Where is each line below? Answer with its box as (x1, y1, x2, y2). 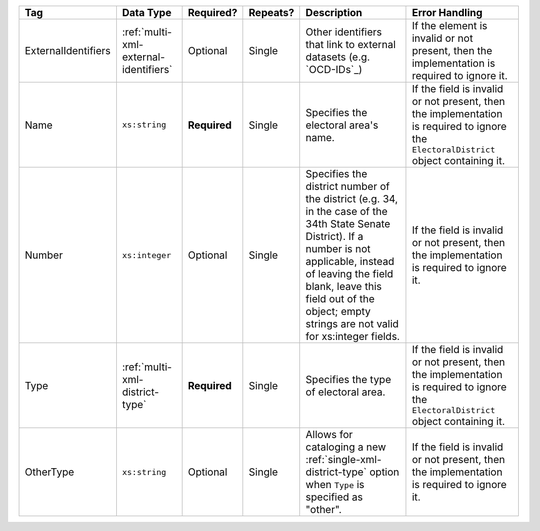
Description (305, 6, 363, 19)
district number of (305, 180, 390, 193)
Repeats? (248, 6, 295, 19)
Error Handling (411, 6, 483, 19)
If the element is (411, 19, 488, 32)
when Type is (305, 478, 365, 491)
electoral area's (305, 118, 379, 132)
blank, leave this (305, 280, 382, 293)
